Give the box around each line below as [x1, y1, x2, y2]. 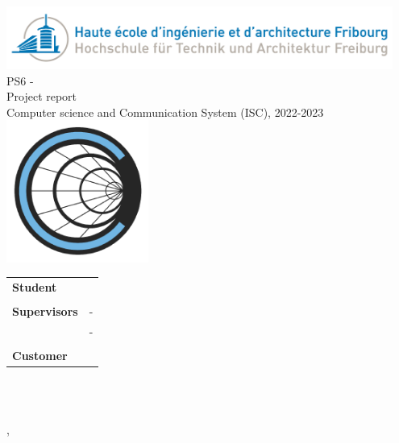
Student [12, 279, 57, 296]
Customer [12, 347, 68, 364]
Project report [6, 88, 77, 105]
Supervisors [12, 303, 78, 320]
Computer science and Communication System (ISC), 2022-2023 [6, 103, 324, 120]
